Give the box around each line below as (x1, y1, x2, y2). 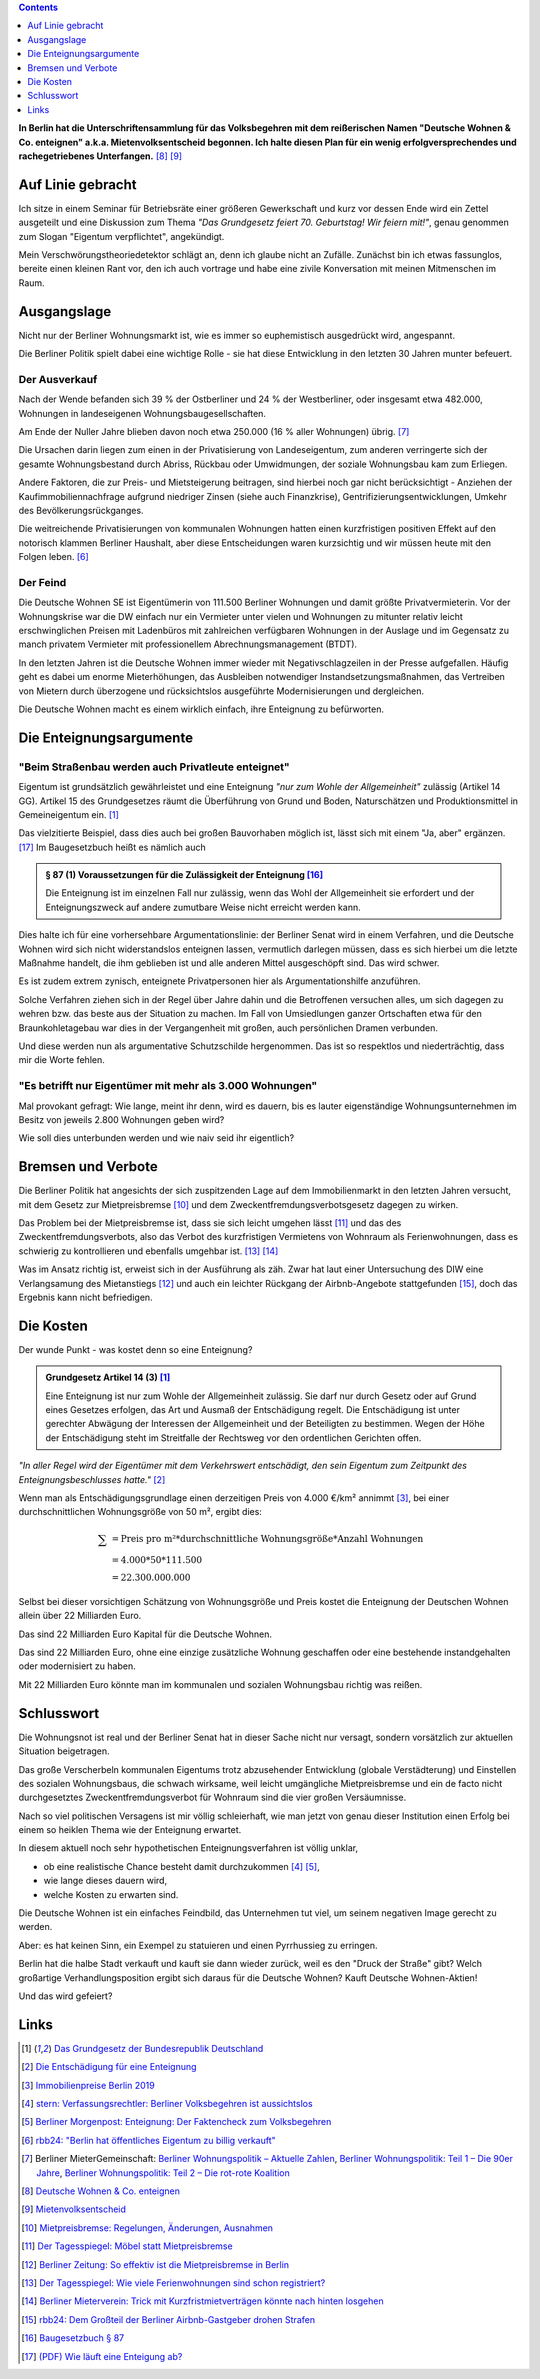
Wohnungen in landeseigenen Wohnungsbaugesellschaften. (18, 407, 267, 419)
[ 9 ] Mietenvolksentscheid (21, 2203, 127, 2215)
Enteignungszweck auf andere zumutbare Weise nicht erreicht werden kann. (45, 901, 361, 913)
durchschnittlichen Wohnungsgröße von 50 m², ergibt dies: (18, 1506, 262, 1518)
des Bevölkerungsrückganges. (18, 504, 144, 516)
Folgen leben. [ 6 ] (18, 551, 89, 563)
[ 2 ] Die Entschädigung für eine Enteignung (21, 2061, 197, 2073)
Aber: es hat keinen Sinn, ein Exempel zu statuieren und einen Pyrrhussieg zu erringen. (18, 1939, 379, 1951)
